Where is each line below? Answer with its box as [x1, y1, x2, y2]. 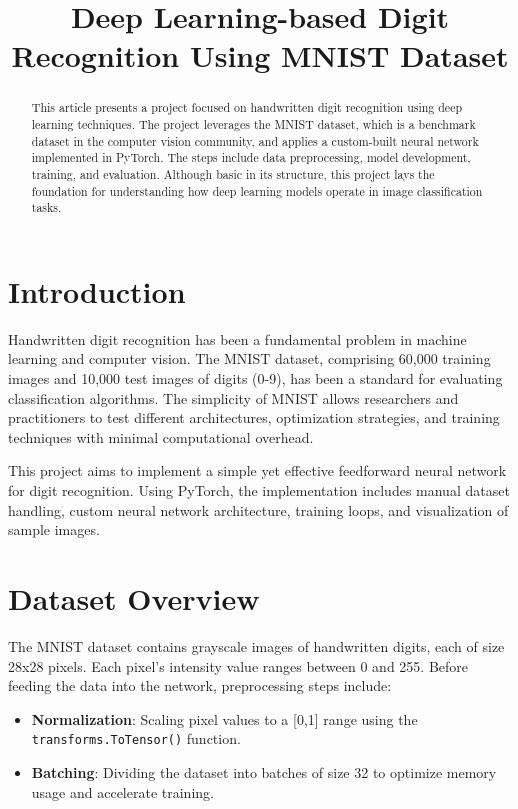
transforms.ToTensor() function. [31, 728, 241, 749]
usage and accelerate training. [31, 781, 214, 802]
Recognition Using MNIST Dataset [11, 35, 509, 76]
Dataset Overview [8, 578, 260, 619]
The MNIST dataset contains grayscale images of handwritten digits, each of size [8, 635, 505, 656]
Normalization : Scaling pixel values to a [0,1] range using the [31, 708, 418, 729]
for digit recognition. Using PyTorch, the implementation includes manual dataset [8, 480, 510, 501]
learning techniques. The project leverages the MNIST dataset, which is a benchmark [31, 116, 476, 133]
